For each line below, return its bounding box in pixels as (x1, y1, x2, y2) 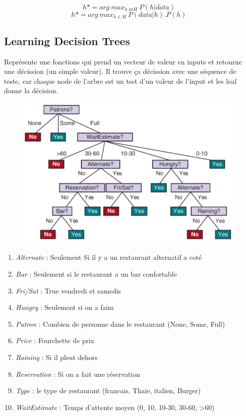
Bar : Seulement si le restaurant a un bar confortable (15, 269, 177, 279)
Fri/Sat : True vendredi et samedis (15, 285, 121, 296)
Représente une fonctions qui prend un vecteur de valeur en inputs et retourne (4, 56, 242, 66)
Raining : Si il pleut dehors (15, 352, 98, 362)
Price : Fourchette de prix (15, 335, 94, 346)
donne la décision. (4, 85, 58, 96)
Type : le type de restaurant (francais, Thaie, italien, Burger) (15, 385, 201, 396)
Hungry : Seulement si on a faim (15, 302, 114, 312)
